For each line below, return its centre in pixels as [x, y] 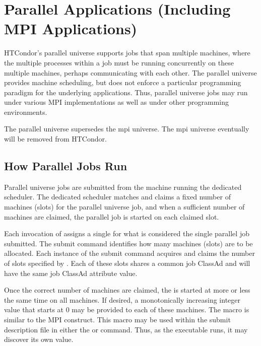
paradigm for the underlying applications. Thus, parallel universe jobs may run [126, 92]
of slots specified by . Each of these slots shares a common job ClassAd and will [127, 263]
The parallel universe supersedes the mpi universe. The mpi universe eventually [127, 129]
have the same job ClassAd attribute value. [71, 273]
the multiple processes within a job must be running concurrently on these [119, 62]
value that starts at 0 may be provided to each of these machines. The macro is [127, 309]
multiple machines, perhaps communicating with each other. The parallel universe [130, 72]
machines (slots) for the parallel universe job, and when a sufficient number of [124, 207]
